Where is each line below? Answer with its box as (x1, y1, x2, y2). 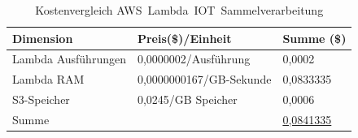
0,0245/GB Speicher (137, 91, 238, 108)
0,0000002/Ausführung (137, 50, 251, 67)
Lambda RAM (12, 71, 85, 88)
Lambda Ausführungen (12, 50, 126, 67)
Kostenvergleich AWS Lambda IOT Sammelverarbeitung (35, 2, 324, 18)
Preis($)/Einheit (137, 29, 232, 46)
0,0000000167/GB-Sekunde (137, 71, 272, 88)
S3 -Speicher (12, 91, 70, 108)
